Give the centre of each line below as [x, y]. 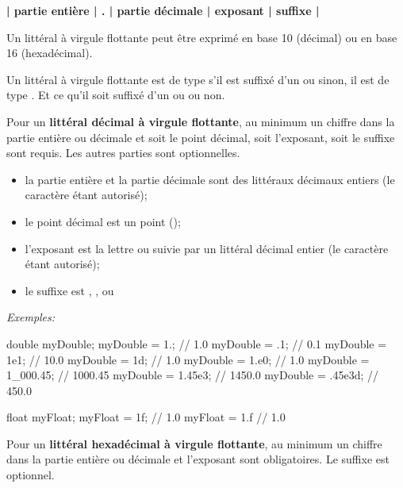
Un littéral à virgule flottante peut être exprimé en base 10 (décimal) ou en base [202, 37]
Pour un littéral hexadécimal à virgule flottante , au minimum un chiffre [194, 443]
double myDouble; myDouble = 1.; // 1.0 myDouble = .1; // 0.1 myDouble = [197, 343]
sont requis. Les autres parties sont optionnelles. [123, 153]
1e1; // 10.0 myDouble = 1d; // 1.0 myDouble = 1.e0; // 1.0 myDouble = [188, 359]
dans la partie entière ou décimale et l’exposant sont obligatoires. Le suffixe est [198, 459]
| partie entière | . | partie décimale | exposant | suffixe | [163, 10]
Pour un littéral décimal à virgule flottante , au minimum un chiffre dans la [201, 121]
